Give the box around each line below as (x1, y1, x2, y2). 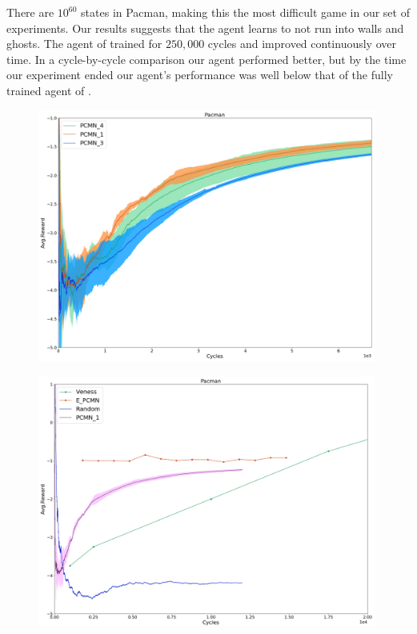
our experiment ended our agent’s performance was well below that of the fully (6, 66, 393, 83)
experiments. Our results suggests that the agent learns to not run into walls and (6, 19, 404, 36)
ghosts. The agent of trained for (6, 35, 162, 52)
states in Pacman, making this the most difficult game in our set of (81, 4, 410, 20)
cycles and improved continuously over (207, 35, 396, 52)
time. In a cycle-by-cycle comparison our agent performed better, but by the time (6, 50, 407, 67)
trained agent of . (6, 82, 91, 98)
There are (6, 4, 54, 20)
